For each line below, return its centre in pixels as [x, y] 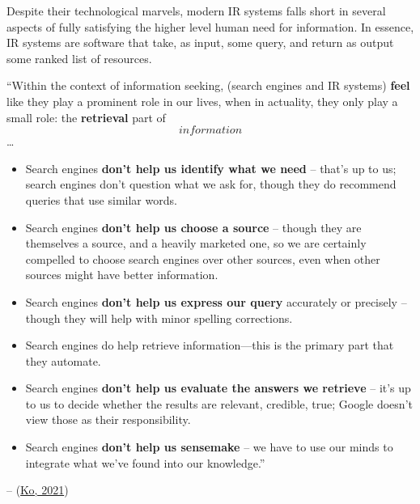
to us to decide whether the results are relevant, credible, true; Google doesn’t [219, 403]
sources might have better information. [122, 275]
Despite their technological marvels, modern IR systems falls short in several [196, 11]
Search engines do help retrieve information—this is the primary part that [210, 345]
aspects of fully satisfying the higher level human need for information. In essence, [210, 26]
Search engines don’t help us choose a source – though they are [193, 227]
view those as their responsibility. [108, 419]
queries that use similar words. [101, 199]
